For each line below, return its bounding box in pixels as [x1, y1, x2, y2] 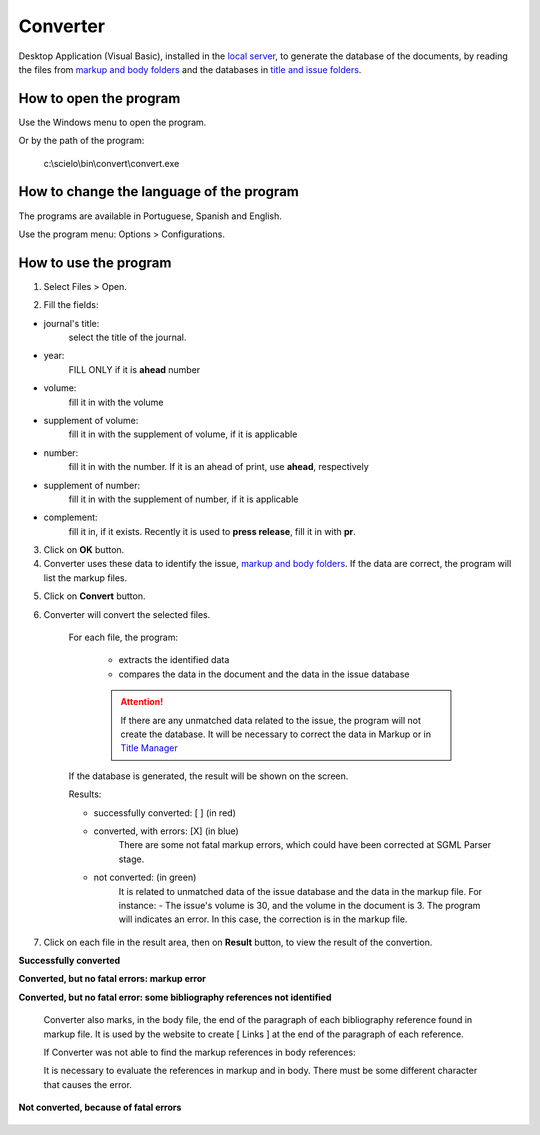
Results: [68, 788, 102, 800]
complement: [43, 511, 99, 524]
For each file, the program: [68, 631, 179, 644]
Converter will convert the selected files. [43, 608, 211, 620]
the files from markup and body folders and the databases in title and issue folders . [18, 63, 362, 75]
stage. [118, 853, 145, 865]
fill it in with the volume [68, 396, 164, 408]
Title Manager [120, 742, 179, 754]
